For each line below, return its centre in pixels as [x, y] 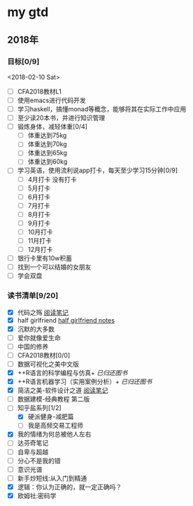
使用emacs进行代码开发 [51, 100]
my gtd [28, 12]
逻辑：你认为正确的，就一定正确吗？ [70, 486]
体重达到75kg [47, 135]
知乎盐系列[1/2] [39, 408]
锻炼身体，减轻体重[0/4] [52, 127]
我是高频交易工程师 [56, 426]
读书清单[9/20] [33, 296]
